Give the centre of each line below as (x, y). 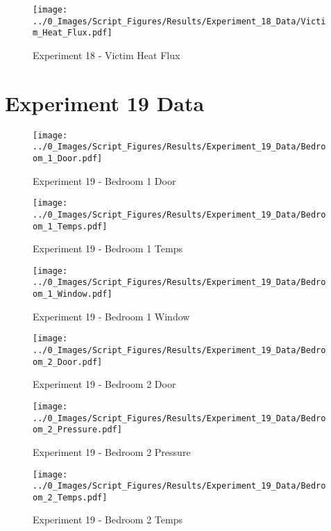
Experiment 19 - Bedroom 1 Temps (108, 248)
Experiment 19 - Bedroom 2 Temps (108, 520)
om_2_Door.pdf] (68, 362)
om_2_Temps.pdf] (70, 497)
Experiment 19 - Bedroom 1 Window (111, 316)
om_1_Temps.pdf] (70, 226)
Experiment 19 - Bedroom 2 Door (104, 384)
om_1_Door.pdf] (68, 158)
